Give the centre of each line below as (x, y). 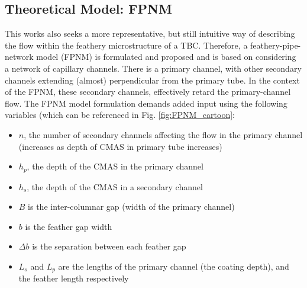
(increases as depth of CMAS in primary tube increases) (120, 146)
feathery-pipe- (276, 45)
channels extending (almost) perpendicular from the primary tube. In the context (152, 80)
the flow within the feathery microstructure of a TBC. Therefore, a (126, 45)
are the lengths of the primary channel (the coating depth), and (174, 266)
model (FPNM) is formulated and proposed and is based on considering (166, 57)
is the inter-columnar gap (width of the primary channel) (131, 207)
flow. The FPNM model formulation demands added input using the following (146, 103)
